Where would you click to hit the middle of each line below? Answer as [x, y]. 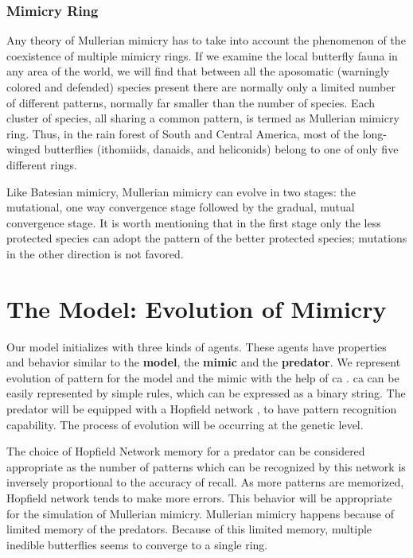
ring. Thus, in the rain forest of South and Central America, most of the [183, 133]
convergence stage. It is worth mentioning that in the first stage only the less [194, 222]
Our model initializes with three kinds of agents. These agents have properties [197, 346]
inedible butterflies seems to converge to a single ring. [137, 544]
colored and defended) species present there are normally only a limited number [201, 87]
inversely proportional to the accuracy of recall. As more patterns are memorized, [205, 482]
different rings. [42, 164]
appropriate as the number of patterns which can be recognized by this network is [206, 466]
